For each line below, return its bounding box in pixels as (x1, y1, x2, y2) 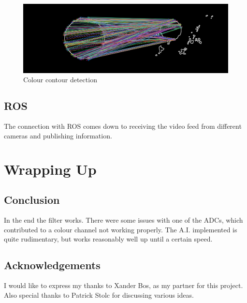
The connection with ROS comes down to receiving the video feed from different (4, 121, 242, 131)
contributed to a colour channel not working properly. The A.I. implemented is (4, 224, 237, 234)
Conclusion (4, 192, 60, 207)
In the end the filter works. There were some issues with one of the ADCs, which (4, 215, 243, 225)
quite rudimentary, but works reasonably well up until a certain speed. (4, 234, 213, 244)
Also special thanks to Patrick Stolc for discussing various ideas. (4, 289, 194, 300)
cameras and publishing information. (4, 130, 112, 140)
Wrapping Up (4, 159, 97, 179)
